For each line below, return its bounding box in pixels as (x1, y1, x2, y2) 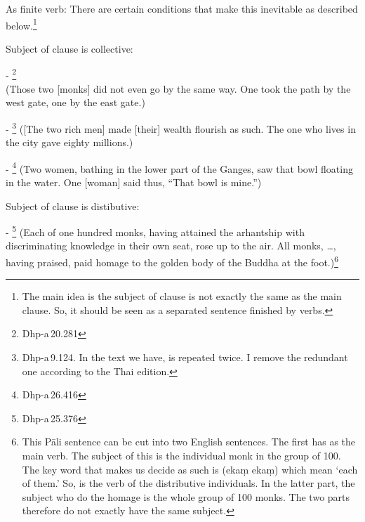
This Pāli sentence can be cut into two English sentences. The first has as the (22, 434, 356, 449)
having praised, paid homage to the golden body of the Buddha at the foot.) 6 (6, 253, 339, 269)
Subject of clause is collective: (6, 41, 133, 56)
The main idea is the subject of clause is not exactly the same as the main (22, 289, 342, 304)
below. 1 (6, 15, 37, 32)
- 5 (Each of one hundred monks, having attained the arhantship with (6, 223, 305, 239)
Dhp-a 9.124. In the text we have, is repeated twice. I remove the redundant (22, 350, 348, 365)
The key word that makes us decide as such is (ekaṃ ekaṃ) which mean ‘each (22, 462, 358, 476)
